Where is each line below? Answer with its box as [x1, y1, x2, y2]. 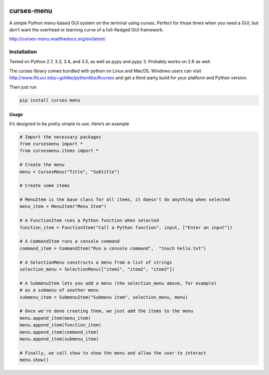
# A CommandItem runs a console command [19, 239, 120, 244]
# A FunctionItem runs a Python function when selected [19, 218, 159, 224]
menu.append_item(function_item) [19, 322, 102, 328]
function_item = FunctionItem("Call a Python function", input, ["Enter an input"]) [19, 225, 233, 230]
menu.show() [19, 357, 49, 363]
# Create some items [19, 183, 70, 189]
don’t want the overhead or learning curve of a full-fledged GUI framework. [9, 26, 164, 32]
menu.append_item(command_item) [19, 329, 99, 335]
